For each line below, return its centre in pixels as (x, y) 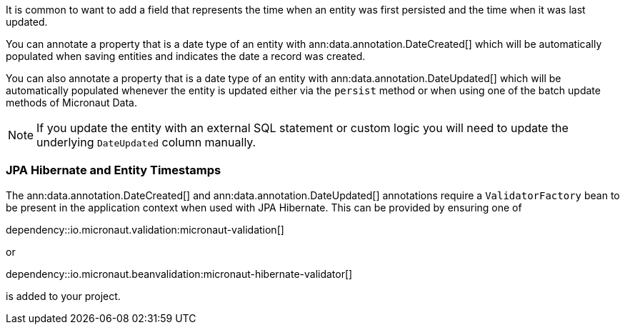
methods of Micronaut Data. (71, 102)
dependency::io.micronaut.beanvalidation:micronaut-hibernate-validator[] (179, 274)
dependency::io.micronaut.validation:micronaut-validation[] (145, 229)
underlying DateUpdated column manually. (146, 142)
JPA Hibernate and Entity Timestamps (114, 170)
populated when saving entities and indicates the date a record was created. (186, 56)
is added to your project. (63, 296)
